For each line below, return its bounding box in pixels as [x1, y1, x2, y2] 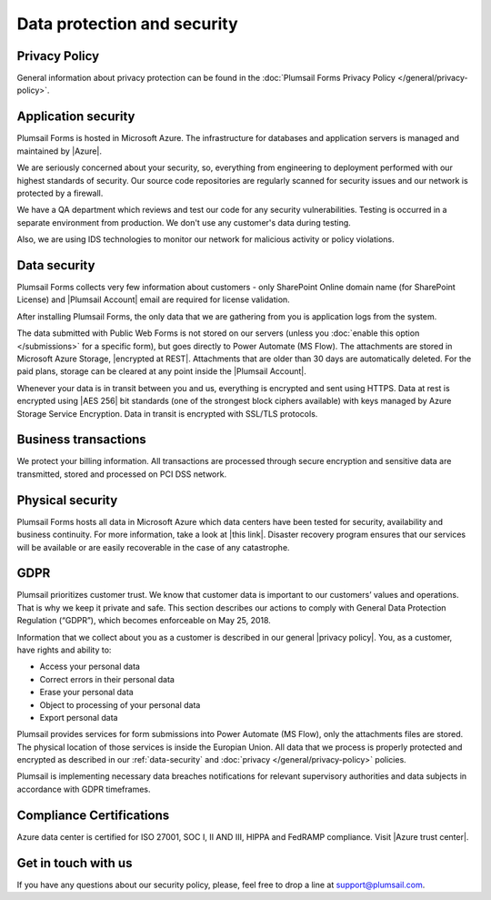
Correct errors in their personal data [39, 673, 175, 684]
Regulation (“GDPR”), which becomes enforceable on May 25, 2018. [16, 615, 272, 626]
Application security [16, 109, 135, 125]
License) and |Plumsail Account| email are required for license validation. [16, 294, 290, 305]
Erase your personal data [39, 687, 134, 698]
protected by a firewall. [16, 187, 104, 198]
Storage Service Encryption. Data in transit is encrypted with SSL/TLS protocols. [16, 408, 318, 419]
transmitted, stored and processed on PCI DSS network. [16, 469, 227, 480]
